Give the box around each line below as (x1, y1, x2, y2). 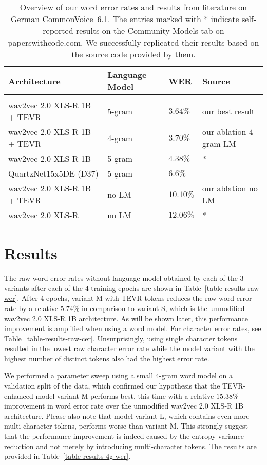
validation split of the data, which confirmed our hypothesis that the (4, 380, 220, 391)
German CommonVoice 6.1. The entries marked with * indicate (10, 13, 239, 25)
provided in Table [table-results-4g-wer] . (4, 451, 131, 461)
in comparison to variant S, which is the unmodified (81, 302, 245, 313)
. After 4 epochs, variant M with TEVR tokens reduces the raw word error (17, 293, 252, 303)
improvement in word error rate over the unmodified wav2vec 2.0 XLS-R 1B (4, 400, 243, 411)
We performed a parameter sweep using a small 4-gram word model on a (4, 370, 233, 381)
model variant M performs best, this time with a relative (35, 390, 214, 401)
